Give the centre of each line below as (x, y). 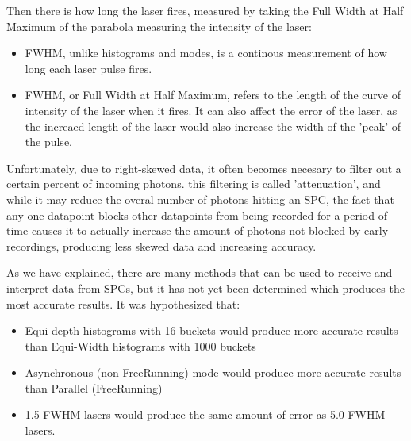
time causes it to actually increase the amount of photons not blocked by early (198, 230)
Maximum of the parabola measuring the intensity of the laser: (159, 26)
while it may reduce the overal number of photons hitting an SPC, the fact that (200, 199)
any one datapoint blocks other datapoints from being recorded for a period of (197, 215)
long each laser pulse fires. (88, 68)
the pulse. (48, 142)
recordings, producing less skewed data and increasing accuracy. (161, 245)
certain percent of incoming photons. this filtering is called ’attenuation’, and (194, 184)
